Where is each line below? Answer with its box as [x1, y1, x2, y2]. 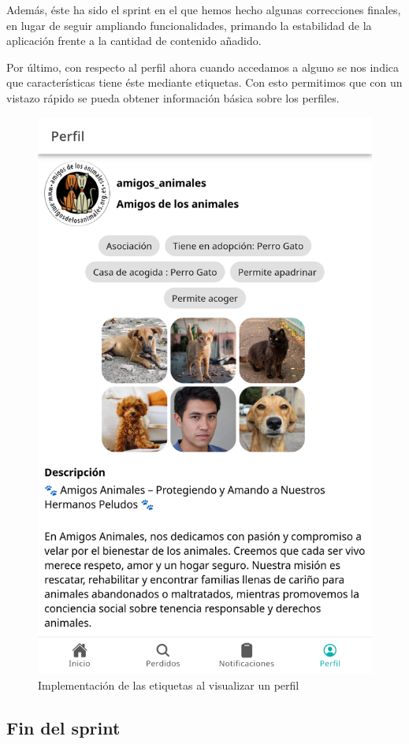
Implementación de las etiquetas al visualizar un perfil [38, 676, 299, 693]
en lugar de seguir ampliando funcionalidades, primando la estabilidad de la [6, 17, 372, 33]
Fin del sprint [6, 715, 121, 739]
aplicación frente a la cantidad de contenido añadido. [6, 32, 262, 49]
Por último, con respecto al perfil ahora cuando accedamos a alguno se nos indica [6, 58, 400, 75]
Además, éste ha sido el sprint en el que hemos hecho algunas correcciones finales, [6, 2, 401, 17]
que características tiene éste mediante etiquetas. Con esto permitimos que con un [6, 74, 403, 91]
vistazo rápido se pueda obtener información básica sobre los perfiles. [6, 89, 340, 106]
